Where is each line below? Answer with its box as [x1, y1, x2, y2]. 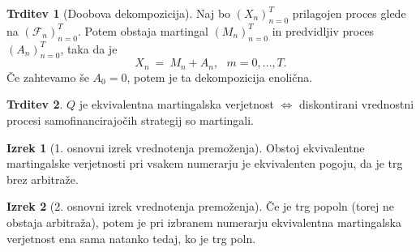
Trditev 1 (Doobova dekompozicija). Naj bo [6, 5, 231, 21]
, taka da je [60, 40, 118, 57]
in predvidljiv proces [272, 22, 375, 39]
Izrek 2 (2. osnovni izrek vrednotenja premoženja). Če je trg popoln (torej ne [6, 198, 395, 215]
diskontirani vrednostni [299, 96, 414, 113]
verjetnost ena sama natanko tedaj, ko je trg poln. [6, 229, 256, 246]
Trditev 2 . [6, 96, 63, 113]
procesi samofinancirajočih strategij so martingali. [6, 112, 254, 129]
